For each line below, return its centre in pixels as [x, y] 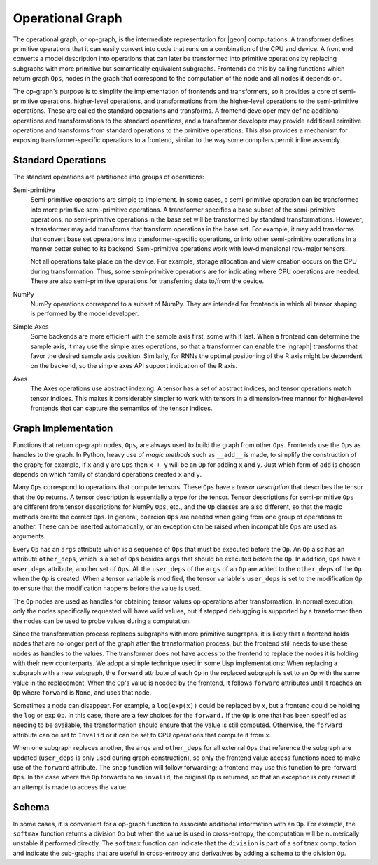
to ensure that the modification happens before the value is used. [107, 588]
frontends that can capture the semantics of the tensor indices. [121, 408]
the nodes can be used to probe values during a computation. [102, 621]
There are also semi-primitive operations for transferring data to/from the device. [147, 281]
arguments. [29, 536]
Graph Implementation [63, 428]
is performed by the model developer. [85, 314]
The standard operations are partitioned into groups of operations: [108, 177]
